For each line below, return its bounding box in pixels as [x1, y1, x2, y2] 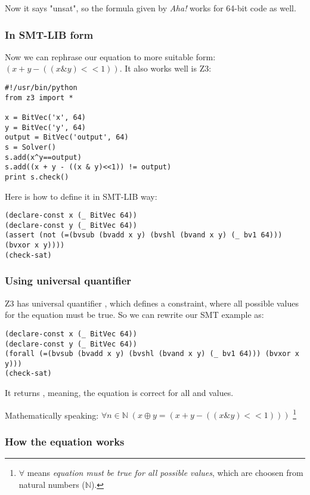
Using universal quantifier [5, 273, 132, 288]
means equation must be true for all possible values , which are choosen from [27, 466, 303, 479]
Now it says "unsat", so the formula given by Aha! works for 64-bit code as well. [5, 2, 296, 14]
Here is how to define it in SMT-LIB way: [5, 190, 157, 202]
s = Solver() [5, 143, 56, 151]
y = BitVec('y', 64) [5, 123, 86, 132]
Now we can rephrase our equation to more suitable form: [5, 50, 216, 63]
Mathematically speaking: [5, 409, 99, 421]
